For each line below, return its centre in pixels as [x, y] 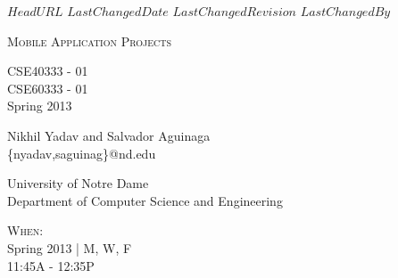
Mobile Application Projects [90, 41]
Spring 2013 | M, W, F [70, 247]
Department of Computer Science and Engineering [145, 200]
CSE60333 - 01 [48, 88]
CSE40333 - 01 [48, 71]
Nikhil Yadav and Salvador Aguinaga [109, 135]
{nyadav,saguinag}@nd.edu [82, 153]
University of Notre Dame [78, 183]
